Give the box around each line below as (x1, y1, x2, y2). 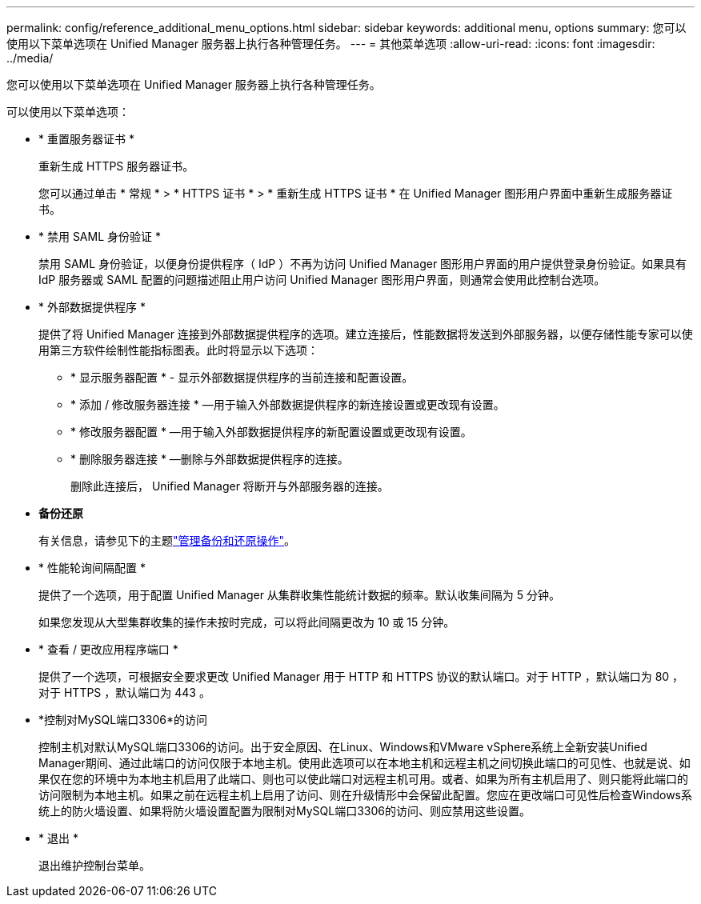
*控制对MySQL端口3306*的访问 (38, 713, 208, 726)
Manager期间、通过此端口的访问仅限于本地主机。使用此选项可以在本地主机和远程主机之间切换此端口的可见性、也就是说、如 (38, 756, 691, 770)
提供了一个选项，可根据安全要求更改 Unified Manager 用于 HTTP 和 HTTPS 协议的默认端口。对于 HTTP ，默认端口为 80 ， (38, 670, 684, 683)
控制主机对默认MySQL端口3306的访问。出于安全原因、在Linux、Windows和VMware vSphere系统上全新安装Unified (38, 740, 647, 754)
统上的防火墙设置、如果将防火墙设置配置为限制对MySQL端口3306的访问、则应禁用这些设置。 (38, 804, 531, 818)
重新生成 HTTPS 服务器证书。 (38, 159, 194, 173)
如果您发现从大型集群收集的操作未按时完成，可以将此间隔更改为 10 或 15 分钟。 (38, 615, 455, 629)
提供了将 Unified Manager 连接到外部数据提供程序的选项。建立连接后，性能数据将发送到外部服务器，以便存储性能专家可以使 (38, 327, 693, 341)
